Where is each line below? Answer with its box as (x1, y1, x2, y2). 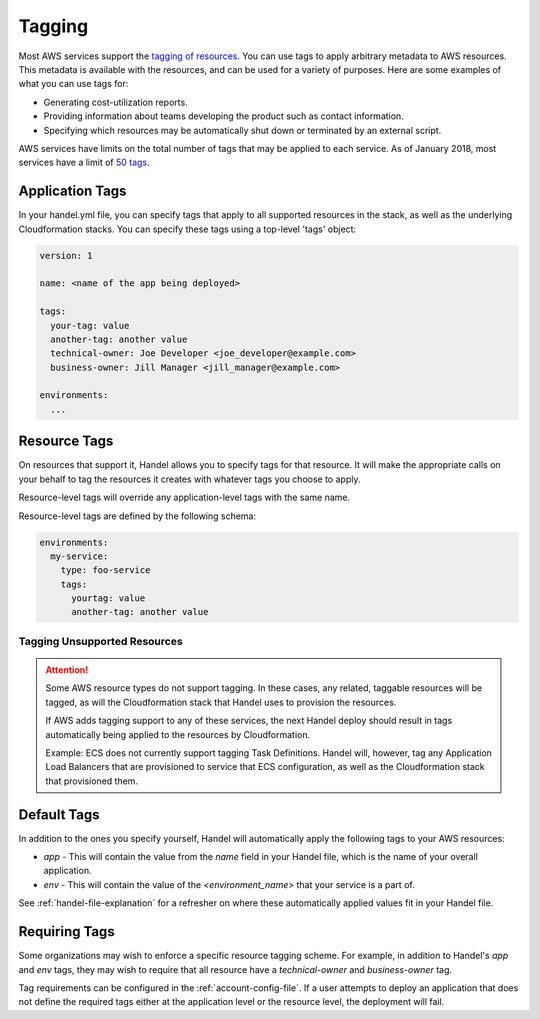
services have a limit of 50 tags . (18, 156, 150, 169)
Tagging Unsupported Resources (18, 634, 184, 648)
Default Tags (18, 806, 100, 823)
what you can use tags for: (18, 78, 129, 90)
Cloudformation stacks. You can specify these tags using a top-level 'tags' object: (18, 223, 357, 235)
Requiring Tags (18, 923, 115, 940)
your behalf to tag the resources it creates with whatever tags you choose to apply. (18, 473, 361, 485)
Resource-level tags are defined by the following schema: (18, 510, 257, 522)
